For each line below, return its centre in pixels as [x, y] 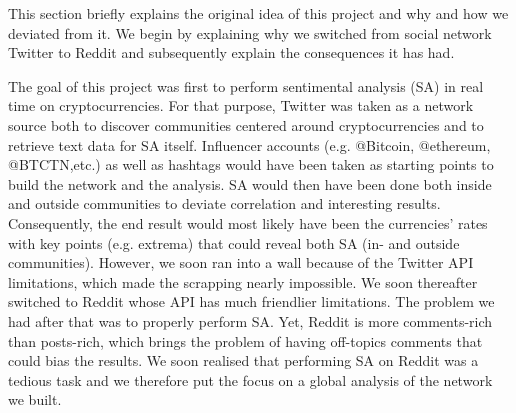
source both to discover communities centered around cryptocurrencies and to [246, 124]
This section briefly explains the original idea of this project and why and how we [258, 13]
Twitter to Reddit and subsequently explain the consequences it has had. [231, 52]
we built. [35, 399]
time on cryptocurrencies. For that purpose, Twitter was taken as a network [241, 105]
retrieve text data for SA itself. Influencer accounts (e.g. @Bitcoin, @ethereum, [249, 144]
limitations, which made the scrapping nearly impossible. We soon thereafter [243, 281]
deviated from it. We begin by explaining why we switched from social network [250, 32]
